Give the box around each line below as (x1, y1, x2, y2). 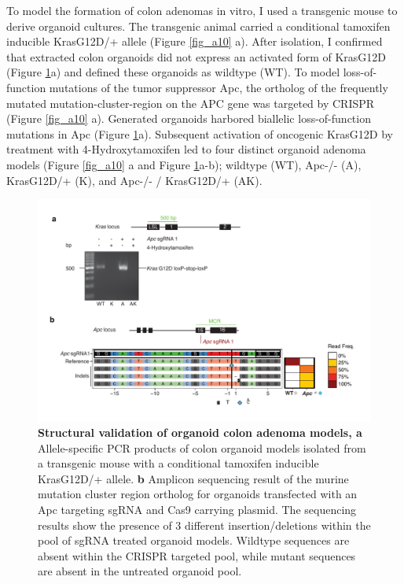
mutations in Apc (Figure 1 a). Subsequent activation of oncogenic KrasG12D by (6, 125, 393, 142)
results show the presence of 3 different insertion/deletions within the (38, 516, 371, 533)
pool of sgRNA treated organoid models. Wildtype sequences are (38, 532, 350, 549)
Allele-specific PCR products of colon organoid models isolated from (38, 439, 366, 456)
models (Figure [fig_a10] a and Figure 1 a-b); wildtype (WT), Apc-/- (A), (6, 156, 362, 172)
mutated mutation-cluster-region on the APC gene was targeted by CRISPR (6, 94, 375, 111)
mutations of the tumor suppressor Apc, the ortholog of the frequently (49, 79, 388, 95)
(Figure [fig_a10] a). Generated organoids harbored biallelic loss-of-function (6, 110, 371, 127)
